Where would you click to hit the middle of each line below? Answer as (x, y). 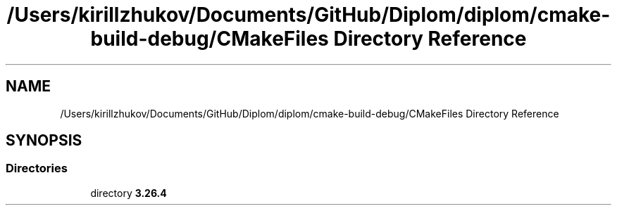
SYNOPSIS (44, 141)
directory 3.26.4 (129, 193)
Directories (37, 168)
